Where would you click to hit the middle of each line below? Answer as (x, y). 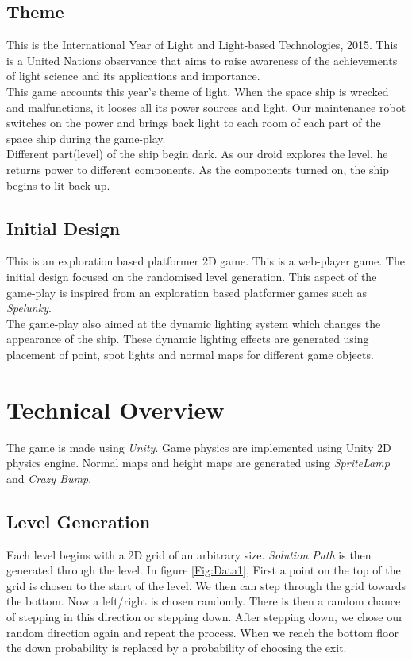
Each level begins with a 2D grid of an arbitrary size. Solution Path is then (189, 554)
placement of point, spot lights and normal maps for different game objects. (190, 354)
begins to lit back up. (58, 185)
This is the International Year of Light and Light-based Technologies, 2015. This (202, 45)
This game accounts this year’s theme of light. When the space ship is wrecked (198, 91)
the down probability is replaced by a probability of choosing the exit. (177, 648)
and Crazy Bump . (49, 478)
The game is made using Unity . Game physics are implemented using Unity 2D (199, 447)
